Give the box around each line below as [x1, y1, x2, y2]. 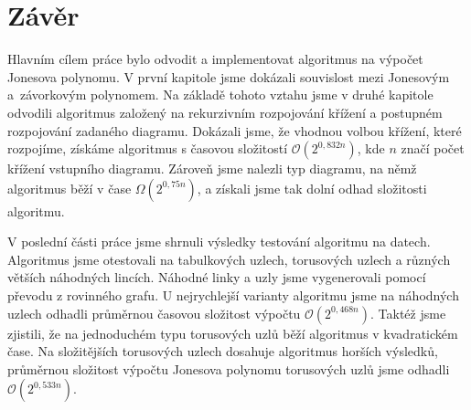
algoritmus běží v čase [7, 178, 132, 197]
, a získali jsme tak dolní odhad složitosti [197, 178, 427, 197]
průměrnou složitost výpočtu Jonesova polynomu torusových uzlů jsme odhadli [7, 359, 450, 378]
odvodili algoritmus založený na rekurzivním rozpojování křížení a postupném [7, 102, 443, 121]
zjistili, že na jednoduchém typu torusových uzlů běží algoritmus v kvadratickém [7, 323, 458, 342]
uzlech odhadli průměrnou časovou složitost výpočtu [7, 303, 301, 322]
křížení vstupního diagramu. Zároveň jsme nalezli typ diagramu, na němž [7, 159, 417, 178]
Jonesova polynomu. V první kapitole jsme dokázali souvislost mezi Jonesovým [7, 67, 450, 86]
